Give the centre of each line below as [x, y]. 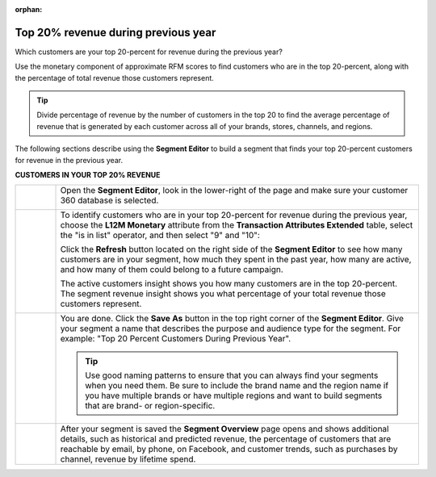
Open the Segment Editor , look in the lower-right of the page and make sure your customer [234, 190]
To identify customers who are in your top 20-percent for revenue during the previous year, [234, 215]
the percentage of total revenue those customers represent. [114, 77]
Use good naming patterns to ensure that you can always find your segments [232, 375]
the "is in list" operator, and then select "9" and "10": [160, 236]
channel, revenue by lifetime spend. [128, 459]
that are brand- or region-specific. [150, 406]
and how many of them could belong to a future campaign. [172, 270]
